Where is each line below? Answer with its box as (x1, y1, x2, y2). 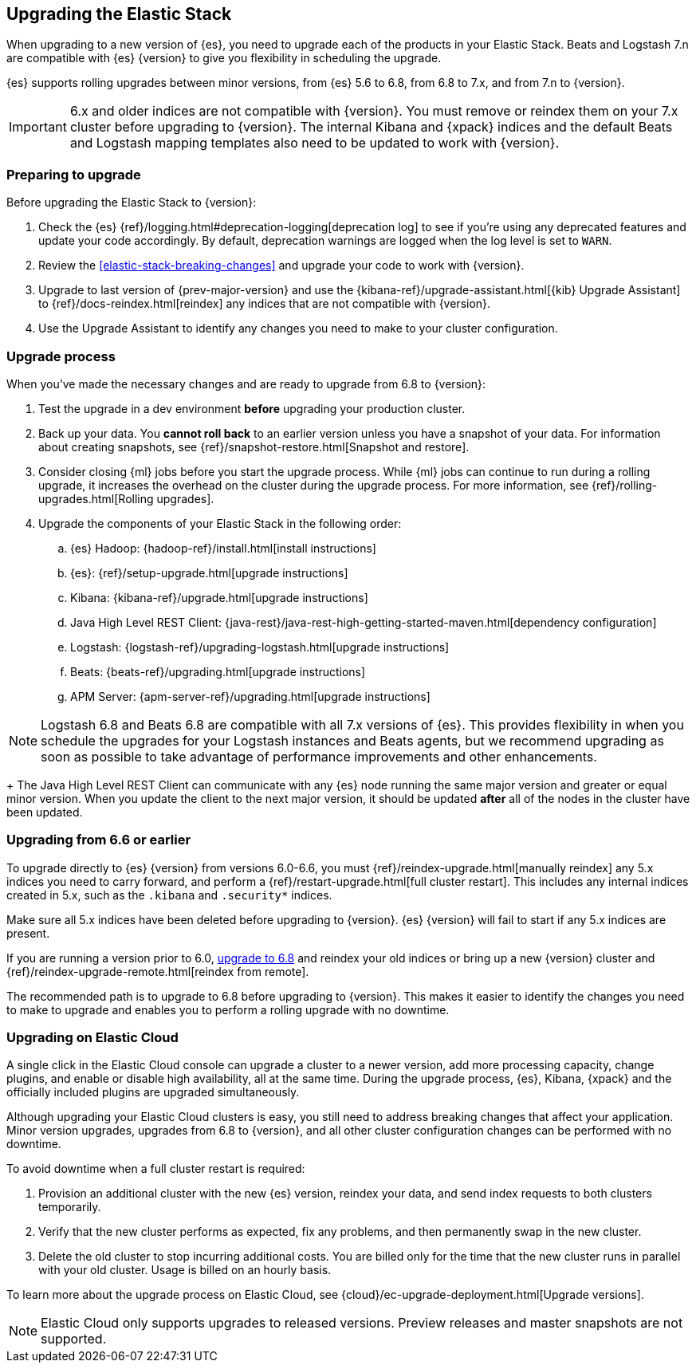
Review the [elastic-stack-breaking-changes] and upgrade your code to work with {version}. (38, 258, 525, 273)
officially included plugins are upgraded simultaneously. (6, 1085, 300, 1100)
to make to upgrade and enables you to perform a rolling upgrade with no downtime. (6, 1002, 450, 1017)
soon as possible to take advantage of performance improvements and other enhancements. (41, 748, 597, 765)
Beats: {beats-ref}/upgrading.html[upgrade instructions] (70, 664, 366, 679)
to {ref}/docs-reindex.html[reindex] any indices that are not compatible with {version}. (38, 297, 491, 311)
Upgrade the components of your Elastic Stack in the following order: (38, 516, 402, 530)
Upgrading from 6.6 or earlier (6, 832, 191, 848)
